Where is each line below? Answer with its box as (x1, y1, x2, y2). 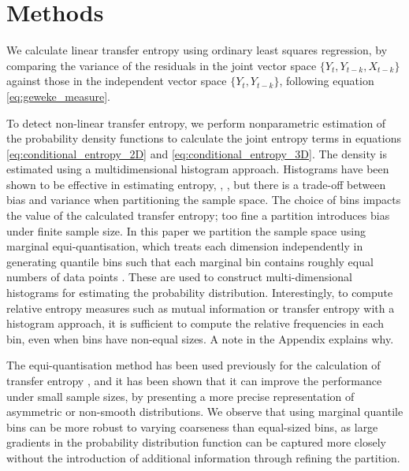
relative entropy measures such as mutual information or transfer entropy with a (6, 299, 395, 316)
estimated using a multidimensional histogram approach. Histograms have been (6, 161, 389, 177)
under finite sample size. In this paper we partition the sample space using (6, 222, 366, 239)
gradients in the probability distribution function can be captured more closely (6, 434, 386, 451)
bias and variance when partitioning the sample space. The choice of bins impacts (6, 191, 401, 208)
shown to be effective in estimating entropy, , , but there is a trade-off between (6, 176, 386, 192)
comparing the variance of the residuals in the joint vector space (6, 57, 317, 73)
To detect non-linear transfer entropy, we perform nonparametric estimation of (6, 114, 386, 131)
